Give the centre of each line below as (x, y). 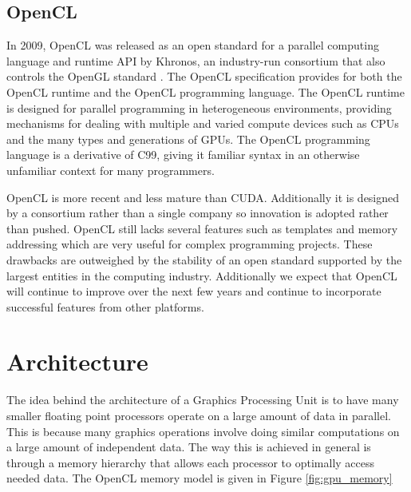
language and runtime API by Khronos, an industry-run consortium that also (196, 60)
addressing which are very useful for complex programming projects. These (190, 244)
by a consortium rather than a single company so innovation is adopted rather (198, 213)
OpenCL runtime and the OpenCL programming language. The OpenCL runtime (205, 91)
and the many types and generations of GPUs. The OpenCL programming (188, 139)
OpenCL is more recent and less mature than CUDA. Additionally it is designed (203, 197)
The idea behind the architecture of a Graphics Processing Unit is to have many (203, 400)
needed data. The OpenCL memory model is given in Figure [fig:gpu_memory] (200, 478)
